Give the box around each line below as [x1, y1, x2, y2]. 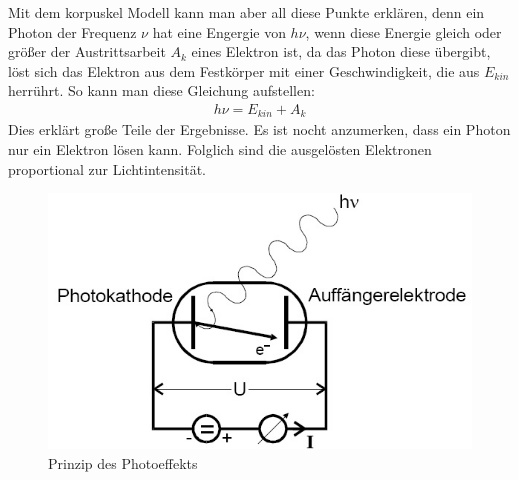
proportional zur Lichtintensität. [8, 158, 206, 179]
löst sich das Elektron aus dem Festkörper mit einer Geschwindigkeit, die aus [8, 60, 480, 81]
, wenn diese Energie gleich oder [305, 21, 502, 42]
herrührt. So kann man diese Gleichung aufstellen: [8, 80, 315, 101]
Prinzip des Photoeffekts [48, 453, 198, 473]
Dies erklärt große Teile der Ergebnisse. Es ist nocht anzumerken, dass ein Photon [8, 119, 511, 140]
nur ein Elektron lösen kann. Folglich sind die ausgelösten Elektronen [8, 139, 432, 160]
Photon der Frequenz [8, 21, 137, 42]
